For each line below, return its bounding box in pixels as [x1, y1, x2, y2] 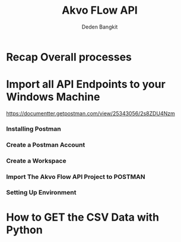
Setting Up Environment [6, 188, 77, 197]
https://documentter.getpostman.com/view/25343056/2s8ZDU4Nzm [6, 109, 175, 117]
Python [6, 223, 43, 237]
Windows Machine [6, 90, 100, 104]
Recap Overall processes [6, 50, 132, 64]
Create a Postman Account [6, 140, 85, 149]
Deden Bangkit [81, 23, 118, 30]
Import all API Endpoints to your [6, 78, 166, 91]
